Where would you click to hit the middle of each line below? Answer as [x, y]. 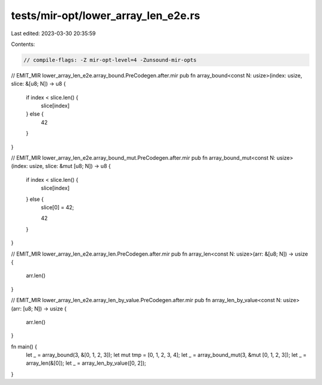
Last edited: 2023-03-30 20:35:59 [53, 33]
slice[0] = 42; [58, 207]
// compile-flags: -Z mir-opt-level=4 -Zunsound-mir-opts [110, 60]
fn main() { [24, 346]
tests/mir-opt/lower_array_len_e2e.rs [106, 15]
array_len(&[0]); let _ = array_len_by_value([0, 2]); [86, 363]
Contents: [23, 44]
